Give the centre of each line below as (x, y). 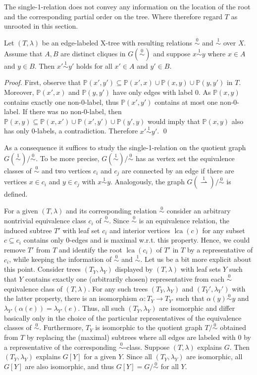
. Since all (137, 356)
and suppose (172, 53)
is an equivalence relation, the (184, 221)
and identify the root (91, 249)
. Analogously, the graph (148, 182)
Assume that (23, 53)
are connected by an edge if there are (178, 170)
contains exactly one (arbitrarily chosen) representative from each (125, 279)
